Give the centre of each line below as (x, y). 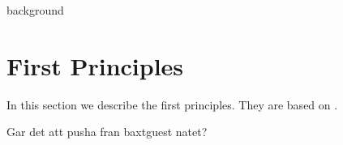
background (35, 10)
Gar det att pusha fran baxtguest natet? (107, 132)
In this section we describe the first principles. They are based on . (172, 104)
